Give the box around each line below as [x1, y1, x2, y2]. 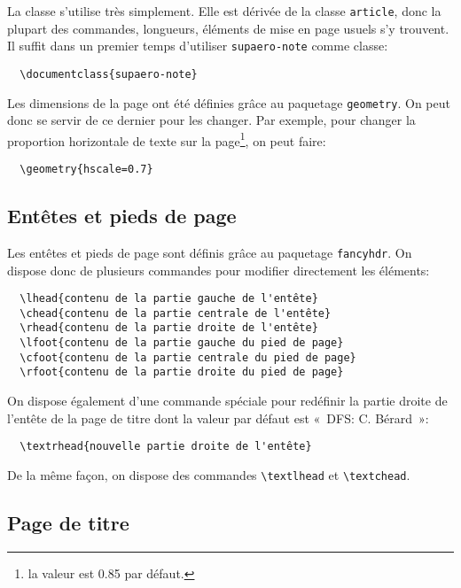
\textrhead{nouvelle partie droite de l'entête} [20, 440, 312, 453]
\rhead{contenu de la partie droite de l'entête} [20, 321, 318, 335]
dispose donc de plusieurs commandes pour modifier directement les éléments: [7, 260, 430, 279]
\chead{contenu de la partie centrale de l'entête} [20, 306, 332, 320]
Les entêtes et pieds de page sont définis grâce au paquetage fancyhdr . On [7, 243, 412, 261]
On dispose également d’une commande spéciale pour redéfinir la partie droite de [7, 391, 448, 410]
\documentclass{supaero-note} [20, 67, 198, 81]
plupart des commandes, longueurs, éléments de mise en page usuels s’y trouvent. [7, 19, 449, 37]
